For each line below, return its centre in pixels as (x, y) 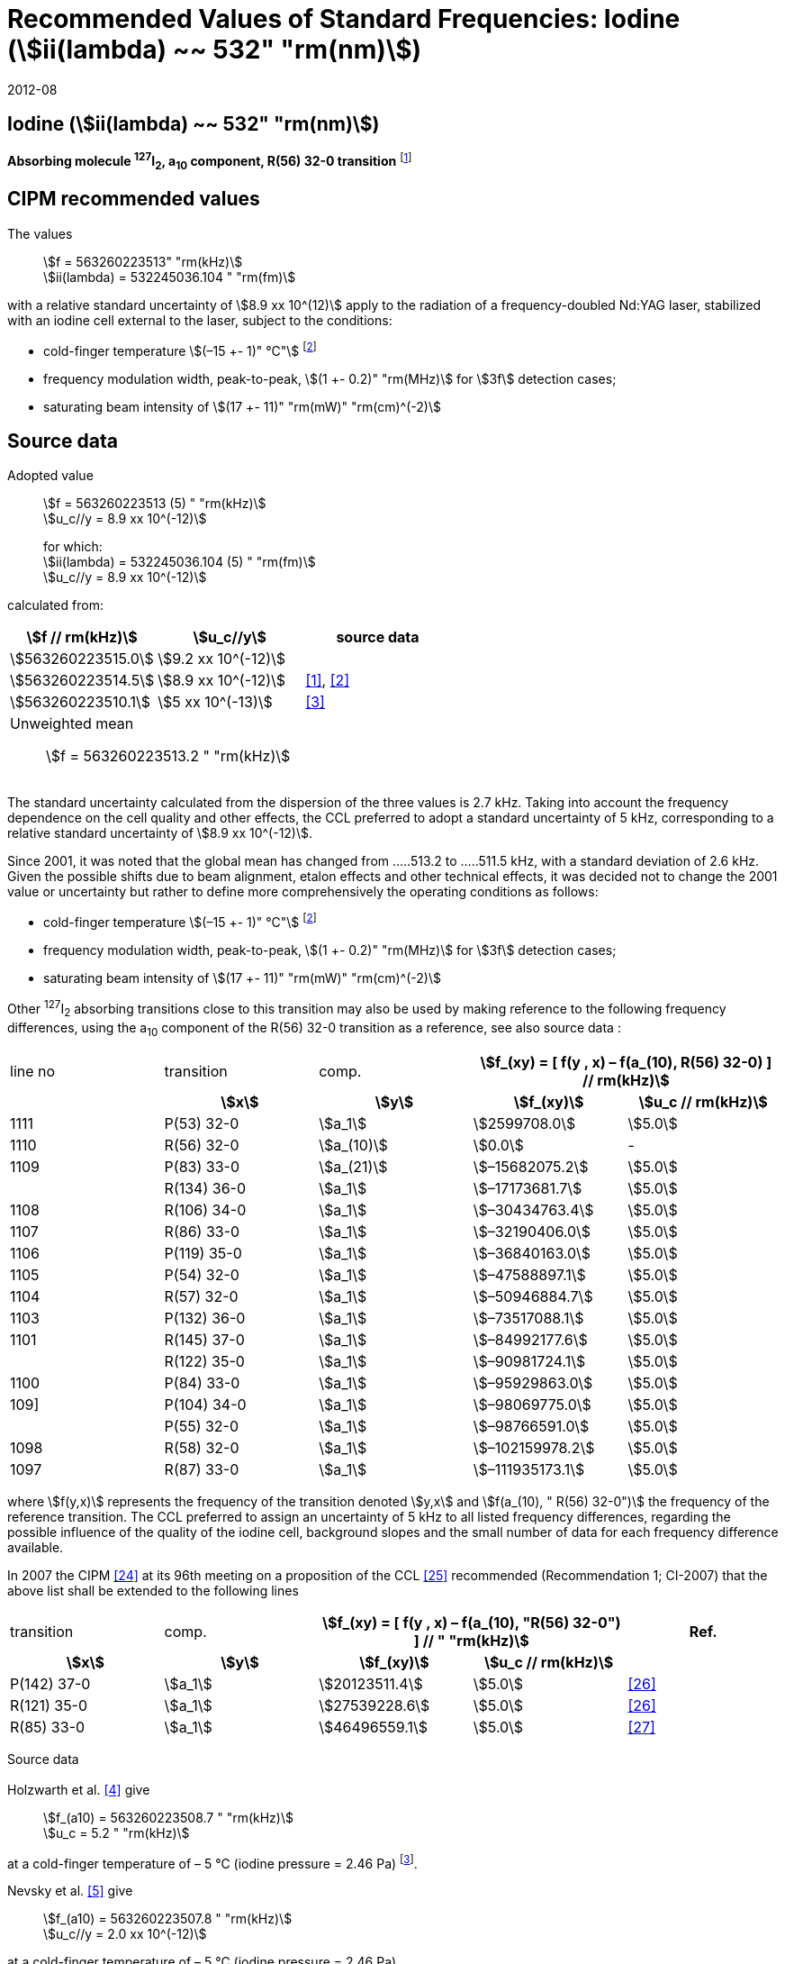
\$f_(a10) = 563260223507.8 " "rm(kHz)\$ (168, 1919)
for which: (73, 547)
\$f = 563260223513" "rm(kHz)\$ (143, 261)
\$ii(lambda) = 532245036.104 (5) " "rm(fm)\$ (180, 562)
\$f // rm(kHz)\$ (82, 637)
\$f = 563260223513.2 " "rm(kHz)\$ (168, 756)
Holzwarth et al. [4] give (79, 1789)
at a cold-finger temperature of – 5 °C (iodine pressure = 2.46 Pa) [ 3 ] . (212, 1862)
